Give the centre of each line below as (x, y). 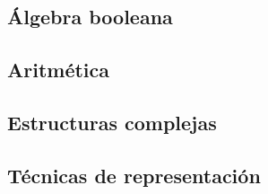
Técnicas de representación (134, 175)
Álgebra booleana (90, 17)
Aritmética (59, 70)
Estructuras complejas (112, 122)
